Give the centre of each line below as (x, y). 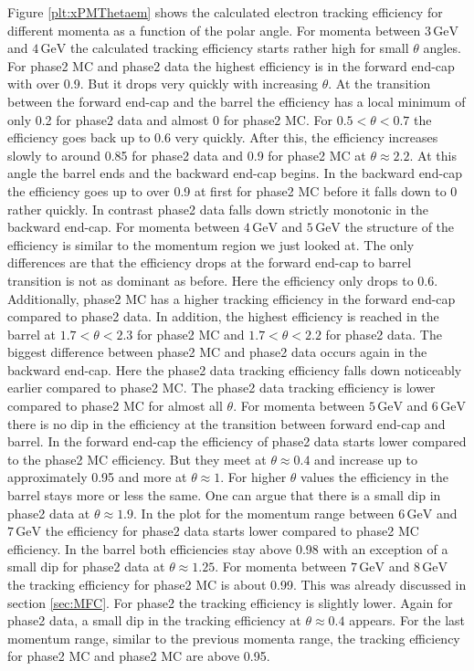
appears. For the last (407, 620)
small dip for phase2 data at (86, 566)
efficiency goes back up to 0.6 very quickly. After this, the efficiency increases (223, 137)
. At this (433, 155)
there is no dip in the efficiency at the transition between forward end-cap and (226, 423)
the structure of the (400, 227)
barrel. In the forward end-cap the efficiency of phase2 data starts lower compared (237, 441)
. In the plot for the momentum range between (264, 513)
